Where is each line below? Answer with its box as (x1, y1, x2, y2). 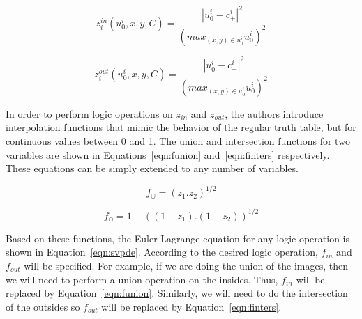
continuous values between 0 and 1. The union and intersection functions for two (6, 133, 350, 148)
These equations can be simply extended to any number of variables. (6, 161, 299, 176)
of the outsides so (6, 299, 80, 313)
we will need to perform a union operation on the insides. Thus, (6, 272, 278, 286)
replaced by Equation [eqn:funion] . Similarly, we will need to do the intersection (6, 286, 348, 300)
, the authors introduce (225, 106, 324, 120)
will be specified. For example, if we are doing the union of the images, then (24, 258, 348, 272)
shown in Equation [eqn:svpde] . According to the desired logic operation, (6, 244, 318, 259)
